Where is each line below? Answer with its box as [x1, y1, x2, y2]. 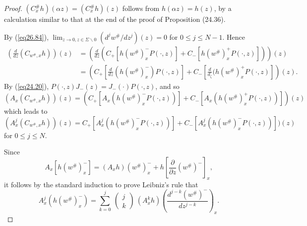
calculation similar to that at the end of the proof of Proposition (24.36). [4, 14, 226, 24]
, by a [214, 3, 232, 13]
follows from [122, 3, 160, 13]
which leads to [4, 106, 48, 116]
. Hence [222, 31, 245, 42]
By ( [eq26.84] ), [4, 31, 49, 42]
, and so [155, 80, 180, 91]
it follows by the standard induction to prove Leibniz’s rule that [4, 179, 198, 189]
